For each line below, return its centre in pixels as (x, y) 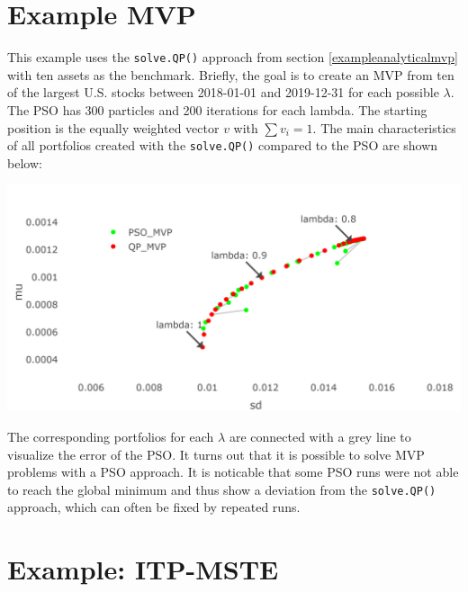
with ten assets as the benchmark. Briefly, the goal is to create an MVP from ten (231, 74)
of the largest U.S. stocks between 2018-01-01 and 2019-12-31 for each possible (223, 92)
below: (25, 162)
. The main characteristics (384, 127)
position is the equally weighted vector (113, 127)
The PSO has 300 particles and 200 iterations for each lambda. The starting (217, 109)
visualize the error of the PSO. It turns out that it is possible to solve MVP (216, 454)
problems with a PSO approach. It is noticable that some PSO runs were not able (233, 472)
